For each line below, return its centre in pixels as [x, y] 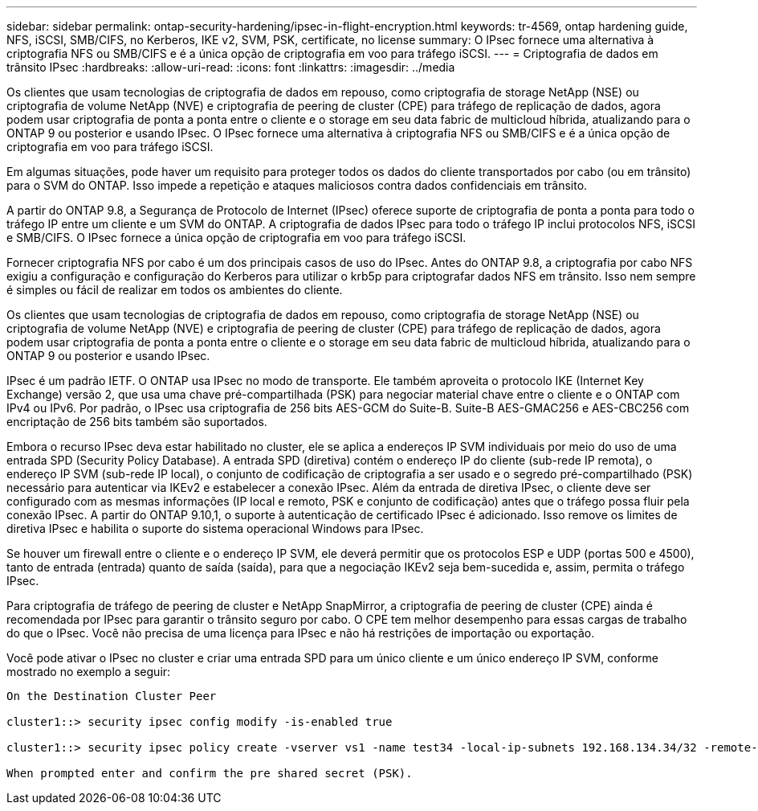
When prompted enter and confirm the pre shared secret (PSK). [210, 773]
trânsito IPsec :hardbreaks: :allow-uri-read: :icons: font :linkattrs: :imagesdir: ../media [231, 67]
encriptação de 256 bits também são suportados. [137, 422]
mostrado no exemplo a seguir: [89, 672]
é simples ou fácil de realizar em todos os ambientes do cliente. [175, 290]
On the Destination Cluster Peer [112, 696]
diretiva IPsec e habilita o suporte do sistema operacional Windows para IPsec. [215, 528]
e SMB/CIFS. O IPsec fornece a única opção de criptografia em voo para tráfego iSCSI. [236, 238]
